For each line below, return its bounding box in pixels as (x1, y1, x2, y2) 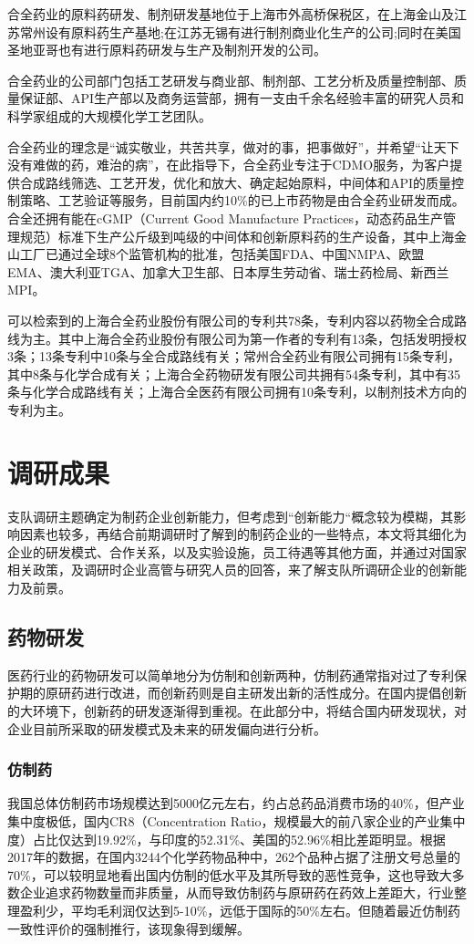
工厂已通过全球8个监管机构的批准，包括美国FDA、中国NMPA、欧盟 (19, 244, 425, 264)
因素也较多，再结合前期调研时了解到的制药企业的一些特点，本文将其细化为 (19, 524, 467, 544)
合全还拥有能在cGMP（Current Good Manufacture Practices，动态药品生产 (7, 208, 444, 227)
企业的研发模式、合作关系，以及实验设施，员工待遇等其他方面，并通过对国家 (7, 542, 467, 561)
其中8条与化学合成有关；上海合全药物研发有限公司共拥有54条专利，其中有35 (7, 364, 460, 383)
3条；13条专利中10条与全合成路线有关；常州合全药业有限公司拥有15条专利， (7, 347, 460, 366)
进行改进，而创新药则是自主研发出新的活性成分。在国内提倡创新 (83, 683, 467, 702)
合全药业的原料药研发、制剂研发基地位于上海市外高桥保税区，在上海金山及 (7, 5, 454, 23)
